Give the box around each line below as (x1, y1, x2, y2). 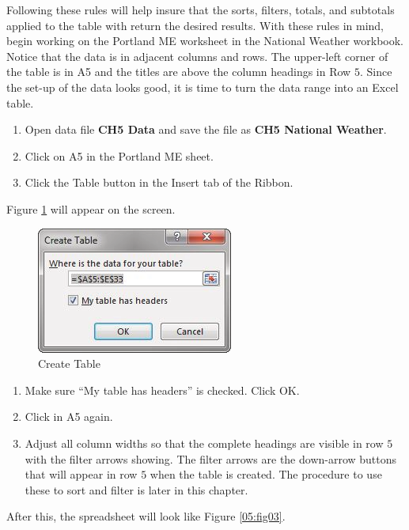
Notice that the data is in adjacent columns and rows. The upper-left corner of (6, 47, 388, 64)
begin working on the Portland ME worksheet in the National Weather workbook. (6, 32, 403, 49)
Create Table (38, 355, 100, 372)
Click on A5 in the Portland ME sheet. (25, 147, 214, 164)
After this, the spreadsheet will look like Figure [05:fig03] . (6, 508, 286, 524)
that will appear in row (25, 466, 138, 483)
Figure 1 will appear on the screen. (6, 200, 176, 217)
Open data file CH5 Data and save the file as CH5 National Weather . (25, 121, 387, 138)
